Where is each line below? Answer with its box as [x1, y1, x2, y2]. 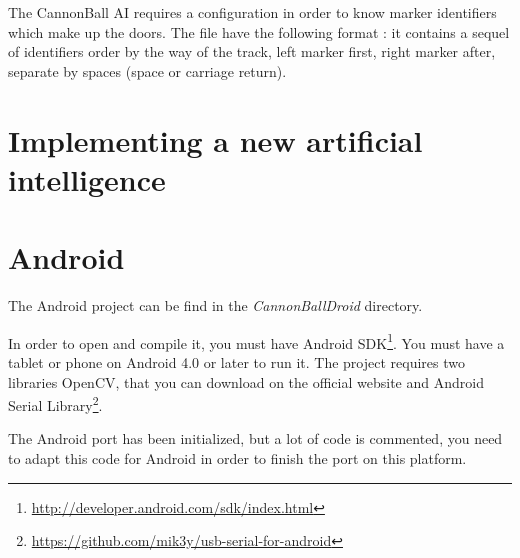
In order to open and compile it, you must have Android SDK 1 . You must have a [8, 329, 505, 353]
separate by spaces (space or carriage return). [8, 60, 287, 81]
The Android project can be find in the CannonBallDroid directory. [8, 295, 423, 316]
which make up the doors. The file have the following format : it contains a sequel [8, 21, 510, 42]
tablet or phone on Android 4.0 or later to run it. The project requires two [8, 351, 465, 372]
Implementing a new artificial [8, 119, 423, 160]
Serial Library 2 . [8, 392, 103, 415]
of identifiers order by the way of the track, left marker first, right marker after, [8, 41, 496, 62]
